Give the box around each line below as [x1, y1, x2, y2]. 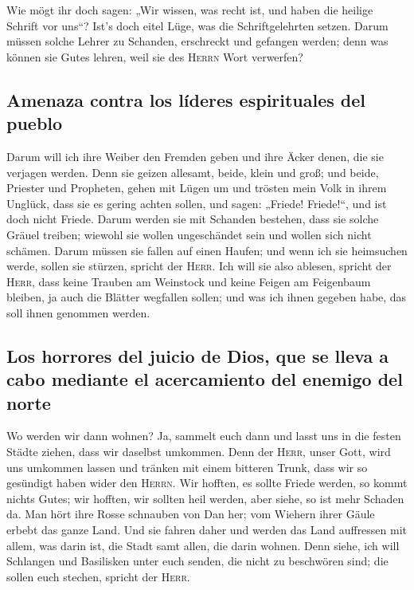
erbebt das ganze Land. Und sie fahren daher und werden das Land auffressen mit [6, 521, 408, 538]
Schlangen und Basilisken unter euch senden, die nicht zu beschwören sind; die [6, 553, 389, 569]
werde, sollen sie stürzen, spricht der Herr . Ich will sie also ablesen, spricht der [6, 258, 392, 274]
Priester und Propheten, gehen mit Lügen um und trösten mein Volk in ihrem [6, 179, 387, 196]
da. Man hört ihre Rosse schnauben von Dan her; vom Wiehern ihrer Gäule [6, 505, 375, 522]
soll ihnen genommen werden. [6, 304, 150, 321]
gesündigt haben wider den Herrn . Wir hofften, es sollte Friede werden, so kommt [6, 474, 408, 491]
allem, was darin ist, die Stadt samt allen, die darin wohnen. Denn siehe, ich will [6, 537, 400, 553]
